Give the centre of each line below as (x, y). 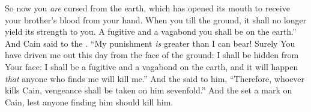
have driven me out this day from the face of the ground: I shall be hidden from (152, 55)
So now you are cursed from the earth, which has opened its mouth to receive (147, 8)
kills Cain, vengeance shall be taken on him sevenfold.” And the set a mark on (149, 90)
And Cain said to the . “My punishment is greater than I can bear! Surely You (150, 43)
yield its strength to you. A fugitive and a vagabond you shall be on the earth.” (151, 31)
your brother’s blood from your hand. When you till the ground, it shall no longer (156, 19)
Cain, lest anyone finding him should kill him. (89, 102)
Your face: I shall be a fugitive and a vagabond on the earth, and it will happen (152, 66)
